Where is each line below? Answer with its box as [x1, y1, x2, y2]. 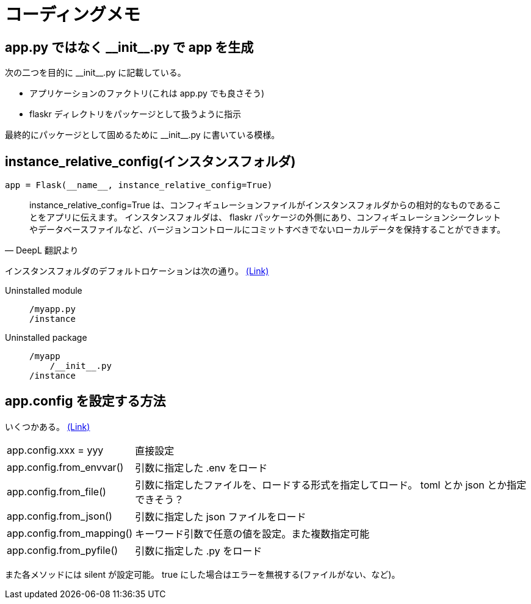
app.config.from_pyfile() [7, 544, 118, 556]
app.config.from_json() [7, 509, 112, 522]
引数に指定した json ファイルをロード [135, 510, 306, 523]
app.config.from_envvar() [7, 460, 124, 473]
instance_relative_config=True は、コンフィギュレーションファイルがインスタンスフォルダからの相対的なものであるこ [29, 200, 502, 211]
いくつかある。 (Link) [5, 421, 90, 432]
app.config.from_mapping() [7, 526, 133, 539]
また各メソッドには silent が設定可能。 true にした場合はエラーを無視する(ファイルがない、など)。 [5, 569, 400, 580]
